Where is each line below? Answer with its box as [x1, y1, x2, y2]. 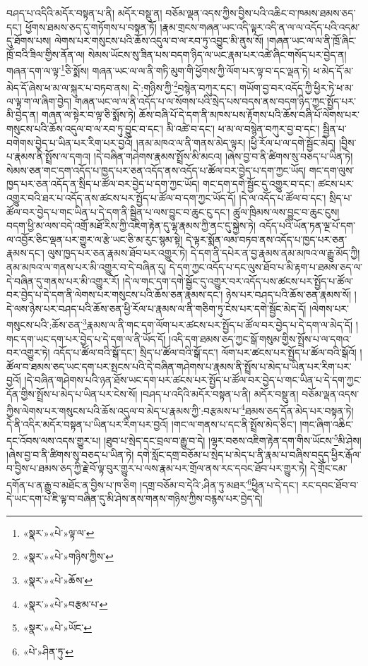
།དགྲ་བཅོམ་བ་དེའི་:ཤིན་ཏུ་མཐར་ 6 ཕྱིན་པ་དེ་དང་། [140, 475, 299, 492]
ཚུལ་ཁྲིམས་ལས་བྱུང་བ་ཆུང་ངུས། [233, 204, 340, 219]
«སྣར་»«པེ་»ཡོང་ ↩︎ [23, 620, 92, 635]
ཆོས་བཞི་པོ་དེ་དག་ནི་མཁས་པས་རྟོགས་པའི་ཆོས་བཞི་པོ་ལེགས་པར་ [138, 107, 360, 122]
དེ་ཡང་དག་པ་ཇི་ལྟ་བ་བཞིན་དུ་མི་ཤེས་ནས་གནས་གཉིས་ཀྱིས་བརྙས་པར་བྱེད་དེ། [6, 491, 263, 506]
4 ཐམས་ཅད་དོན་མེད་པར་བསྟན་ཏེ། [241, 401, 354, 418]
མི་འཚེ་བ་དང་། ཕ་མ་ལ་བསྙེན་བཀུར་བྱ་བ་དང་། [166, 121, 320, 136]
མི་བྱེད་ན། [6, 107, 39, 122]
